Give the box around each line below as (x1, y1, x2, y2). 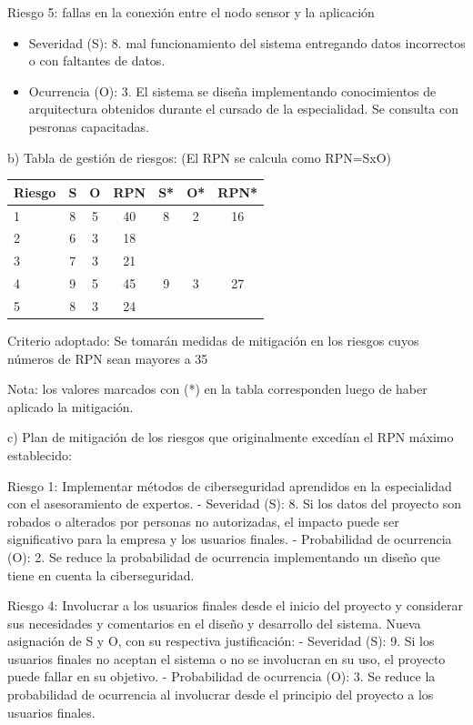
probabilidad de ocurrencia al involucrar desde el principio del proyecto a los (7, 685, 434, 704)
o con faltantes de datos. (28, 51, 166, 70)
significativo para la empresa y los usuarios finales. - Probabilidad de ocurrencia (7, 529, 452, 549)
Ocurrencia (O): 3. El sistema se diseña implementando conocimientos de (28, 81, 437, 100)
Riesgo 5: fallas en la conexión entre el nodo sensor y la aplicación (7, 3, 375, 21)
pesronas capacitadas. (28, 116, 149, 136)
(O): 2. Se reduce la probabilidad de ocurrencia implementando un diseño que (7, 547, 440, 566)
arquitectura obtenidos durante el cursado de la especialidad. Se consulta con (28, 99, 459, 118)
